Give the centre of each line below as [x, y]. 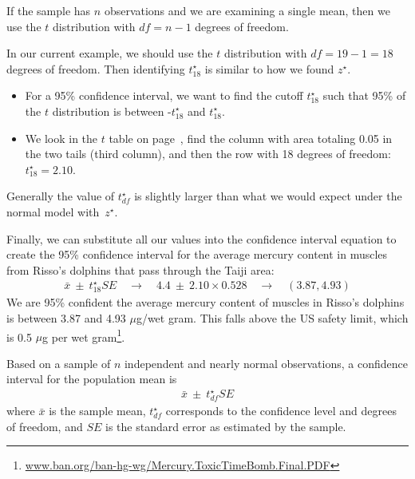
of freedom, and [45, 426]
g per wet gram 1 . [84, 335]
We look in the [61, 138]
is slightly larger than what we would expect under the [268, 196]
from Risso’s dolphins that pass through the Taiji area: [140, 269]
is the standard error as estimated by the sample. [225, 426]
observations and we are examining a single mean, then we [247, 10]
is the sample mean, [97, 411]
